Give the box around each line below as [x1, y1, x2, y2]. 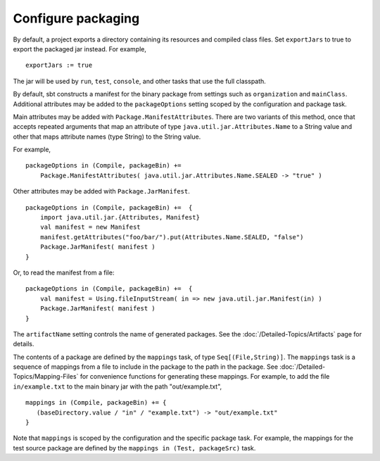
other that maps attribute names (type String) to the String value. [13, 132, 201, 141]
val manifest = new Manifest [39, 223, 141, 232]
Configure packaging [13, 11, 140, 26]
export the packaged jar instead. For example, [13, 44, 147, 53]
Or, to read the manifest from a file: [13, 268, 115, 277]
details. [13, 340, 34, 348]
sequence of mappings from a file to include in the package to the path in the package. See [13, 362, 278, 371]
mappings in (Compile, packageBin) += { [25, 398, 167, 407]
